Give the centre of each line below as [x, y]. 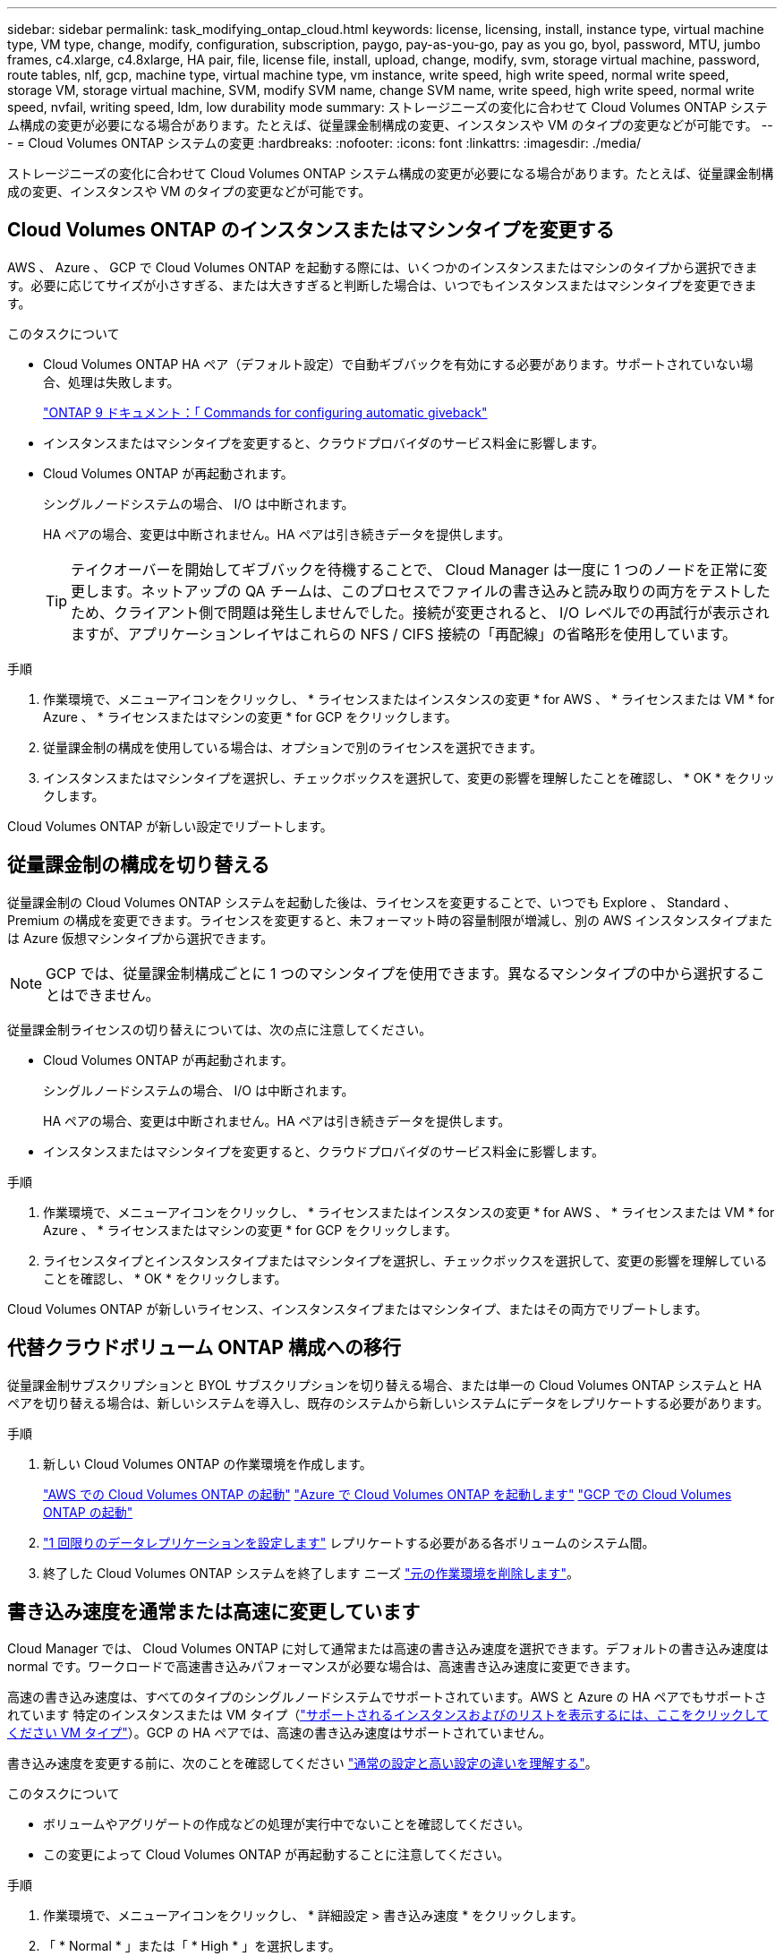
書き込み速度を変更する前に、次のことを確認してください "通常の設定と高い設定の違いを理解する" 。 [303, 1763]
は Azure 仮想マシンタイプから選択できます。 [141, 938]
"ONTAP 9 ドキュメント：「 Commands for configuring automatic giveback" [265, 412]
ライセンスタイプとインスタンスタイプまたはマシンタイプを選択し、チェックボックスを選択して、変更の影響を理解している [405, 1260]
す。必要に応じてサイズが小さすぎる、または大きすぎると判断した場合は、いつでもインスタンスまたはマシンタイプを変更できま [382, 285]
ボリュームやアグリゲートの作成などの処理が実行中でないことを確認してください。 [287, 1824]
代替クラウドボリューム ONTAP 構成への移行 [204, 1348]
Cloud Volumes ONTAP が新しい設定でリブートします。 [170, 826]
